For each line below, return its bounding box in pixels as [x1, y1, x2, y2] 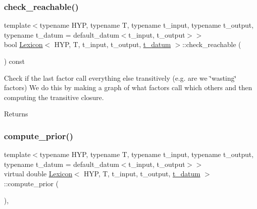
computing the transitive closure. [4, 92, 104, 102]
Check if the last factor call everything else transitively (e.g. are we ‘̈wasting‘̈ [4, 72, 237, 83]
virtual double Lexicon [4, 168, 72, 179]
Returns [4, 108, 28, 119]
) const [4, 56, 25, 66]
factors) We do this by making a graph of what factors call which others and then [4, 82, 252, 93]
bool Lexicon [4, 39, 43, 50]
